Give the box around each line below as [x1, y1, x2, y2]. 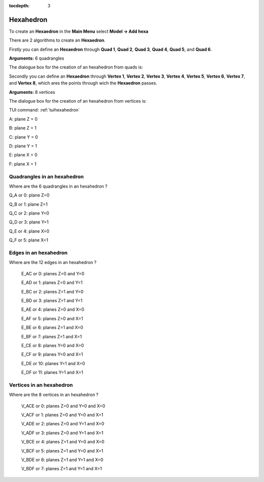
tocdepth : [9, 3, 30, 8]
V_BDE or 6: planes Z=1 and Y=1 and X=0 [21, 457, 104, 462]
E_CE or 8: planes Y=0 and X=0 [21, 342, 84, 348]
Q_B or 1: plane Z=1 [9, 201, 48, 207]
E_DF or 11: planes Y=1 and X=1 [21, 370, 83, 375]
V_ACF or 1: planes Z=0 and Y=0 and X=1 [21, 412, 104, 417]
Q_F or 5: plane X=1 [9, 237, 48, 243]
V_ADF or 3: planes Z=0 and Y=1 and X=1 [21, 430, 104, 436]
